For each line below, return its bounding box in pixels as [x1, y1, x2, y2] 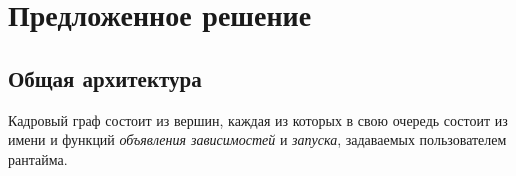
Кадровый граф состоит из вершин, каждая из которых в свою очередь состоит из [8, 109, 508, 130]
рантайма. [8, 148, 68, 169]
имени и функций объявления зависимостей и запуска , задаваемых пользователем [8, 129, 507, 150]
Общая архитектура [8, 62, 202, 93]
